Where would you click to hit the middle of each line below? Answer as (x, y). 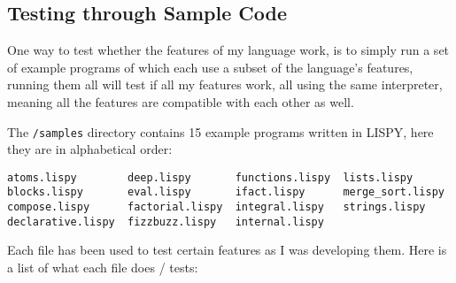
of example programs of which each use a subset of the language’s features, (210, 67)
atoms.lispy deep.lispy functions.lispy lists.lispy (210, 177)
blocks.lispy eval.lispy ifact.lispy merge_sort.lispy (226, 192)
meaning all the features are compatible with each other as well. (181, 101)
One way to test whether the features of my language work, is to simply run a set (228, 50)
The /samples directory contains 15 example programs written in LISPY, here (220, 131)
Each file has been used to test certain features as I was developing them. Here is (227, 250)
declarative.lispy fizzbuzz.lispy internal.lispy (166, 222)
